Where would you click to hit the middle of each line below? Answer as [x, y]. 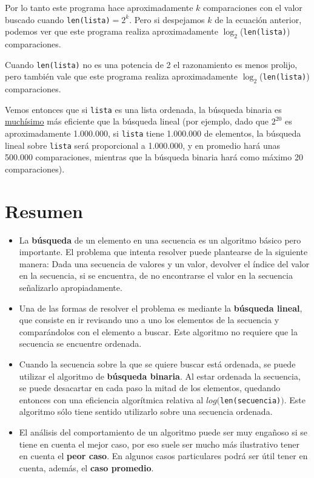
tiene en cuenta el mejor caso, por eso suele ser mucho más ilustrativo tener [159, 444]
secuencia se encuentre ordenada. [80, 343]
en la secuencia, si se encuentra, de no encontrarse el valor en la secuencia [156, 275]
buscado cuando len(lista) [58, 19]
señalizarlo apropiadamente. [71, 287]
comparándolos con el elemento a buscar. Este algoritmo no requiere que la [158, 331]
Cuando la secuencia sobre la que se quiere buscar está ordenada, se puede [157, 364]
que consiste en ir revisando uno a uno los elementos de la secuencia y [149, 320]
